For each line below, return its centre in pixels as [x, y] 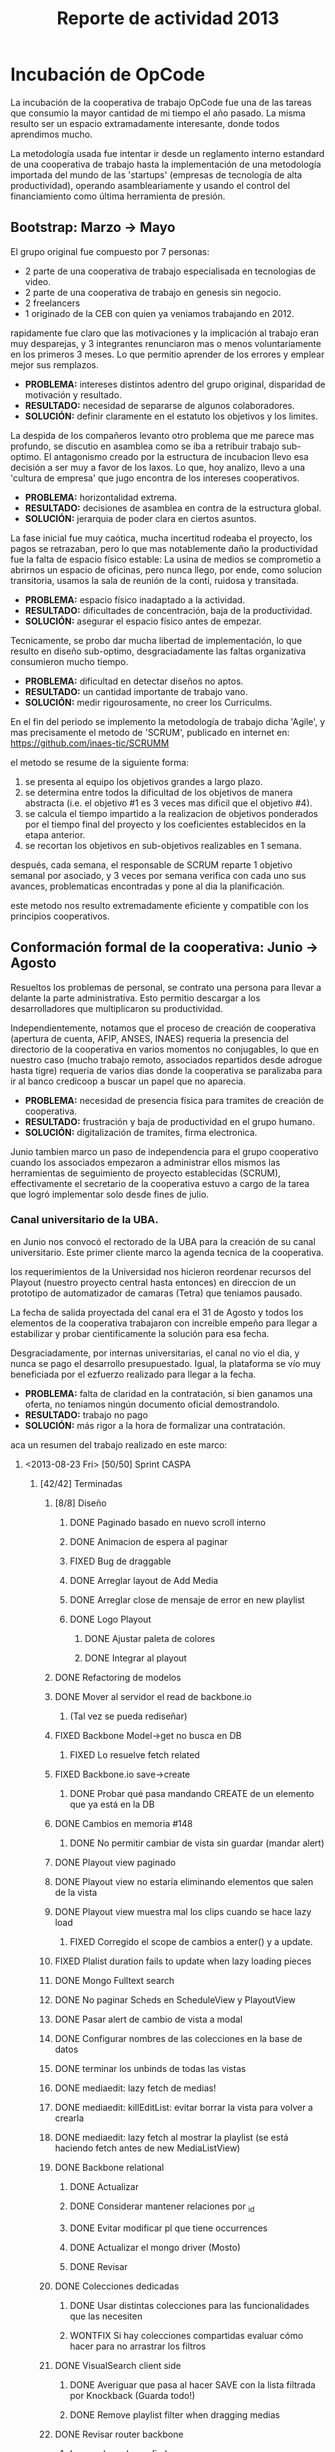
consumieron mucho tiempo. [69, 661]
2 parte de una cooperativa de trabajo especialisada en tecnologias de [170, 271]
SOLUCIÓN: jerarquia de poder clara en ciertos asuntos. [140, 518]
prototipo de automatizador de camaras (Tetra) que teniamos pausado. [156, 1293]
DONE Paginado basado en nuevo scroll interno [168, 1522]
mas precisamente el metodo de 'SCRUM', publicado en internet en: [150, 732]
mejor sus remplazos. [55, 364]
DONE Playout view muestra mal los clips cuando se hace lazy [183, 1911]
